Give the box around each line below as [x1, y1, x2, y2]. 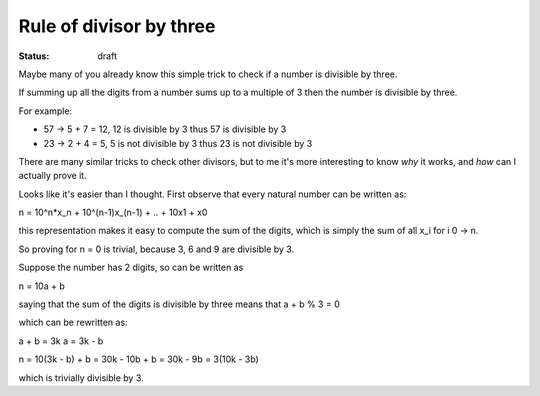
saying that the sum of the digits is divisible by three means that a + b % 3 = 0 [18, 298, 340, 310]
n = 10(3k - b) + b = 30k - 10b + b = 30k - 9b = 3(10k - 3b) [18, 353, 259, 365]
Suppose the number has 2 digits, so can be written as [18, 261, 244, 274]
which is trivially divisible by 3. [18, 371, 144, 384]
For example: [18, 105, 73, 117]
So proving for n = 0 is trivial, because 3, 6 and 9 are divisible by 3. [18, 243, 295, 255]
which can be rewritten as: [18, 316, 129, 329]
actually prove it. [18, 170, 87, 182]
